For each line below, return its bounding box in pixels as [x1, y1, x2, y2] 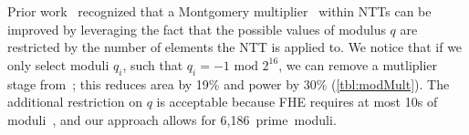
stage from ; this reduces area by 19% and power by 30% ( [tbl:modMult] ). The [7, 74, 450, 93]
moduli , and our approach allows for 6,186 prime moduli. [7, 109, 337, 129]
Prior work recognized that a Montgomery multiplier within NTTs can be [7, 2, 432, 20]
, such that [122, 55, 183, 74]
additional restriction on [7, 92, 142, 111]
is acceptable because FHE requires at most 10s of [156, 92, 438, 111]
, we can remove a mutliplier [278, 55, 438, 74]
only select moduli [7, 55, 109, 74]
